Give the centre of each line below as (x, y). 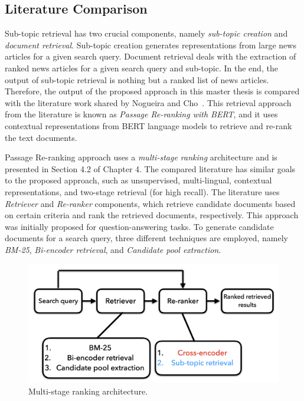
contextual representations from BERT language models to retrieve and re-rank (148, 125)
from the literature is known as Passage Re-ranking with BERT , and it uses (141, 114)
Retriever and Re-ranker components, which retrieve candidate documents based (150, 203)
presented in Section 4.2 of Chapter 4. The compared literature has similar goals (150, 168)
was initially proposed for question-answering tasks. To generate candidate (139, 226)
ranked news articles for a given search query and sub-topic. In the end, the (141, 68)
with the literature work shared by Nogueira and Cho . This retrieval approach (148, 102)
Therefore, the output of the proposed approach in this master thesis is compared (152, 91)
